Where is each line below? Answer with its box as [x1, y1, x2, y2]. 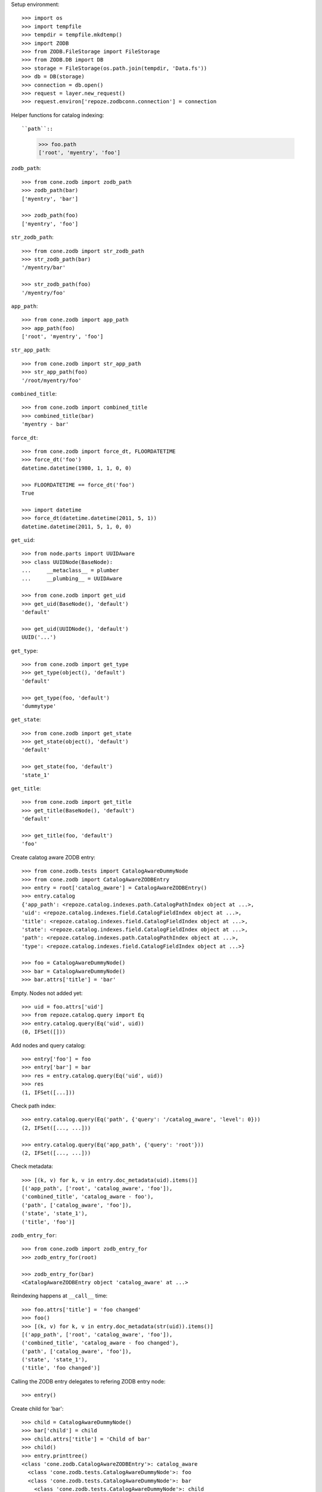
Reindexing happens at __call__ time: [11, 1292, 108, 1299]
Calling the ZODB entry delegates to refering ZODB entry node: [11, 1377, 166, 1385]
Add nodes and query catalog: [11, 1041, 86, 1049]
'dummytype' [21, 702, 57, 710]
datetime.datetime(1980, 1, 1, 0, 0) [21, 464, 132, 471]
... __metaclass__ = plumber [21, 567, 119, 574]
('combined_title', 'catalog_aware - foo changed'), [21, 1340, 179, 1346]
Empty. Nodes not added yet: [11, 989, 83, 997]
